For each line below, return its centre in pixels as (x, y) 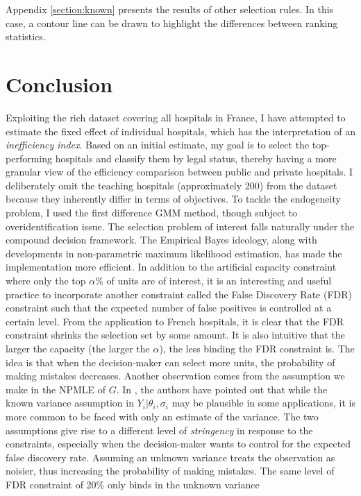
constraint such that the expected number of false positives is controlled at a (169, 308)
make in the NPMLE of (56, 389)
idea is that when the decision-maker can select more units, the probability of (170, 362)
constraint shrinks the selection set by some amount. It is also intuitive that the (175, 335)
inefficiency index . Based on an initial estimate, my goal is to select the (158, 145)
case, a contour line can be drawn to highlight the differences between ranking (172, 23)
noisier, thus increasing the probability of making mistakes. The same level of (170, 471)
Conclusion (59, 84)
